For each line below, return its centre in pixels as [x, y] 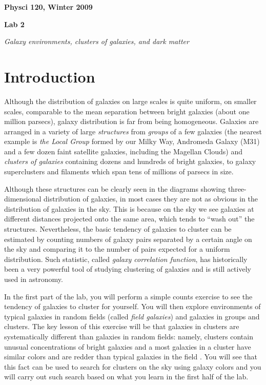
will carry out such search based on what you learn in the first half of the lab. [126, 377]
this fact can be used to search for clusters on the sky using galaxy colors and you [133, 366]
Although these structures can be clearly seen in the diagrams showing [115, 188]
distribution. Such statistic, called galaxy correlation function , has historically [126, 259]
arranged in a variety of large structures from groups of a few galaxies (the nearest [133, 131]
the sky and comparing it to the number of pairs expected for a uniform [117, 249]
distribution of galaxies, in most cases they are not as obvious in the [151, 199]
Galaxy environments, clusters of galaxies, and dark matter [97, 41]
